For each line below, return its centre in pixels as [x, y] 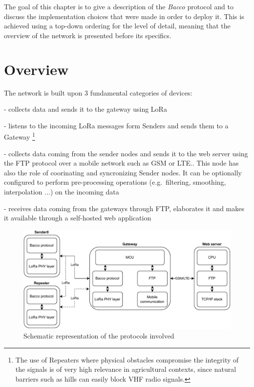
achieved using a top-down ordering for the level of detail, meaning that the [117, 26]
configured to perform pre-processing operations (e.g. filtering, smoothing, [115, 182]
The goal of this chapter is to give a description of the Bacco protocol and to [119, 6]
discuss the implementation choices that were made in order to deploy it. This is [124, 16]
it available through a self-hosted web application [78, 218]
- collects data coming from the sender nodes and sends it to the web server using [126, 153]
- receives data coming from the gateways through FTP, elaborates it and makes [124, 208]
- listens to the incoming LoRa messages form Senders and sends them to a [116, 125]
